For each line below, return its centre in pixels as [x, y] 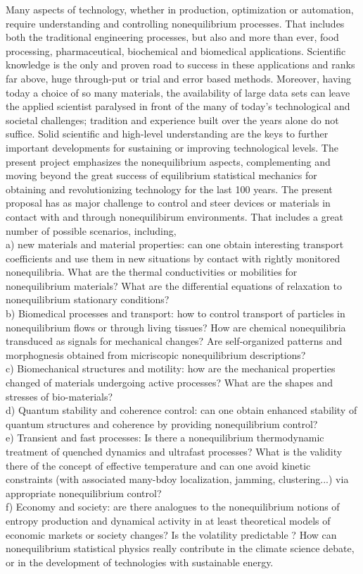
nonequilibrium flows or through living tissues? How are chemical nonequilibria [176, 327]
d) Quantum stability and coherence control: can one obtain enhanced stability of [181, 410]
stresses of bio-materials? [59, 396]
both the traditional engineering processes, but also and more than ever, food [172, 37]
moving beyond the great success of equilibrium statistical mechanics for [161, 175]
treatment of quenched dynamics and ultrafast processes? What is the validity [174, 451]
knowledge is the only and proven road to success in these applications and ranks [180, 65]
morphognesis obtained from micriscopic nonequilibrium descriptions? [156, 354]
